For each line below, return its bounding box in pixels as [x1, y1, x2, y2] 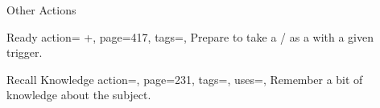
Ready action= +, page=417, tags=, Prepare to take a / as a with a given [6, 28, 374, 45]
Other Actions [6, 2, 76, 18]
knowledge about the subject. [6, 86, 151, 103]
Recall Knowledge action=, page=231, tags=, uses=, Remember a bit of [6, 70, 363, 87]
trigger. [6, 44, 43, 61]
